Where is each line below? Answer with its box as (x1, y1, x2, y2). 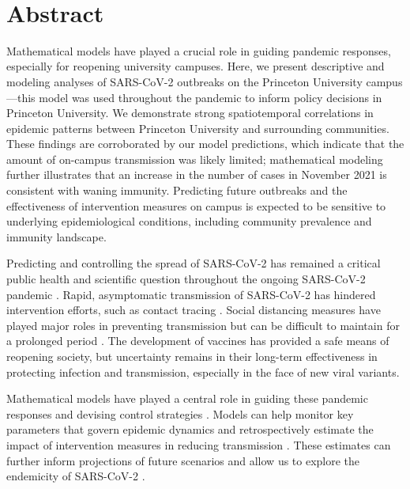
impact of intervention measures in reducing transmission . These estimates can (6, 436, 391, 453)
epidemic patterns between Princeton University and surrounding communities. (6, 119, 389, 136)
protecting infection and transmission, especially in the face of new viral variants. (6, 363, 400, 380)
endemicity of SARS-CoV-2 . (6, 468, 145, 484)
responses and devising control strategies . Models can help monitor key (6, 405, 354, 422)
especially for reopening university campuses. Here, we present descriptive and (6, 58, 385, 74)
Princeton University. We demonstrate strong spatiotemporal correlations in (6, 104, 374, 121)
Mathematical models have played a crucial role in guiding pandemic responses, (6, 42, 391, 59)
